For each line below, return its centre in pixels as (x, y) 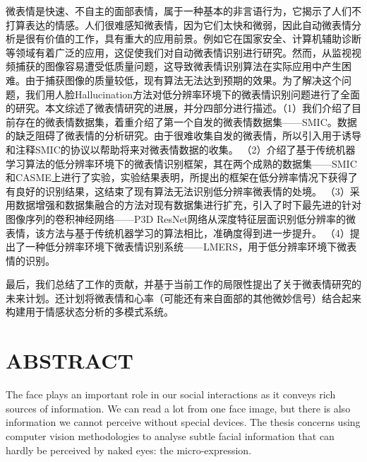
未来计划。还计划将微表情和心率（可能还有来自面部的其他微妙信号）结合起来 (183, 298)
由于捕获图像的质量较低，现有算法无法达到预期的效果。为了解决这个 (183, 80)
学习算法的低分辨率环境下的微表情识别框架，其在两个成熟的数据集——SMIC (181, 163)
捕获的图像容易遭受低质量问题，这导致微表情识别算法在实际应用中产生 (178, 66)
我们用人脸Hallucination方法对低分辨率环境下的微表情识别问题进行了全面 (193, 94)
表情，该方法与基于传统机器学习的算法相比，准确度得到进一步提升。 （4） (178, 232)
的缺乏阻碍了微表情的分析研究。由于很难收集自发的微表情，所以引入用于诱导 (183, 135)
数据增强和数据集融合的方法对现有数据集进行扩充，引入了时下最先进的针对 (188, 205)
